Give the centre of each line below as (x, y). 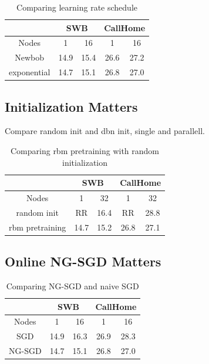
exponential (30, 72)
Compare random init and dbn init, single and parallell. (105, 131)
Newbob (30, 57)
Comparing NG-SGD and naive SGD (73, 286)
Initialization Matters (71, 106)
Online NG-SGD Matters (83, 261)
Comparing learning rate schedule (77, 7)
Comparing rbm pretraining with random (85, 151)
